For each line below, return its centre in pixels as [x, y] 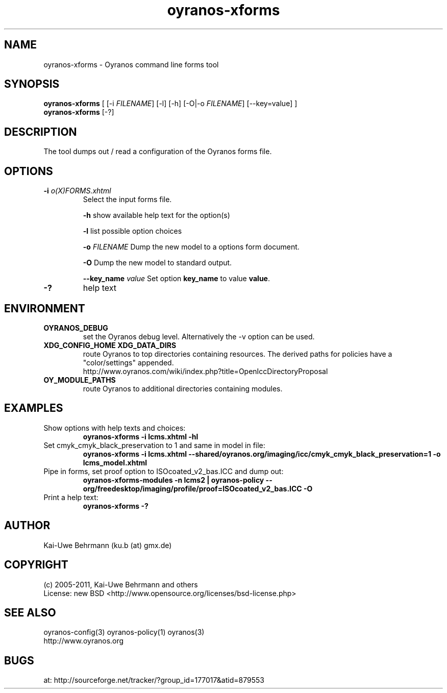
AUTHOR [27, 526]
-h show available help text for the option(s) [156, 215]
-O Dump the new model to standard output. [157, 263]
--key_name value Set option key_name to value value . [176, 279]
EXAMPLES [34, 408]
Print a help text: [71, 497]
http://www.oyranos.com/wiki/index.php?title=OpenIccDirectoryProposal [205, 371]
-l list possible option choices [132, 231]
